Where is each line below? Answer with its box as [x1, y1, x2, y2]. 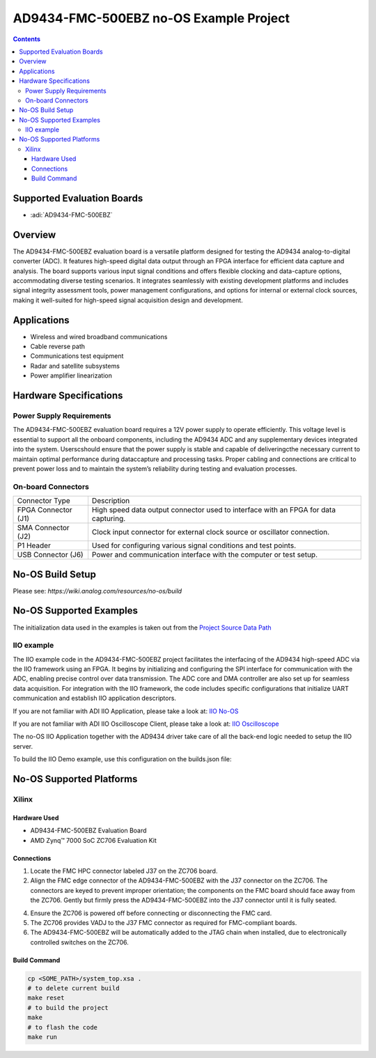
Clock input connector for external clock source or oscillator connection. [91, 527, 330, 537]
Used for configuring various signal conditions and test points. [91, 540, 296, 550]
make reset [27, 994, 65, 1002]
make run [27, 1033, 58, 1041]
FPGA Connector [17, 505, 72, 515]
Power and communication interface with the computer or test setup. [91, 550, 318, 560]
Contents [13, 35, 41, 43]
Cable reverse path [30, 342, 86, 351]
